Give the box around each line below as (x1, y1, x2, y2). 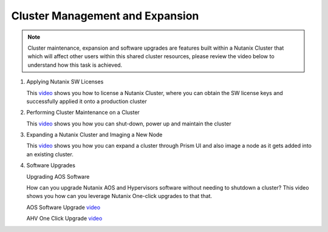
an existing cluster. (26, 150, 74, 157)
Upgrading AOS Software (26, 173, 90, 180)
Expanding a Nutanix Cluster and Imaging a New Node (26, 131, 163, 139)
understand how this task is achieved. (27, 61, 123, 68)
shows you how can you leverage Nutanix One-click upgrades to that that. (26, 193, 213, 200)
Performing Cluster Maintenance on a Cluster (26, 109, 140, 116)
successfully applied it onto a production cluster (26, 98, 147, 105)
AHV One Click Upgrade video (26, 215, 103, 222)
